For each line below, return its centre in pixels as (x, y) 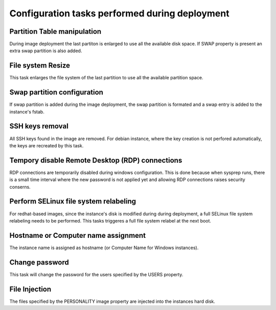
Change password (39, 262)
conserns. (20, 187)
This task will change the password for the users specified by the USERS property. (96, 274)
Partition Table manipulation (55, 31)
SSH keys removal (39, 126)
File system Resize (40, 66)
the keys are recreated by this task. (47, 145)
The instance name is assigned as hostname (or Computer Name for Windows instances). (104, 248)
